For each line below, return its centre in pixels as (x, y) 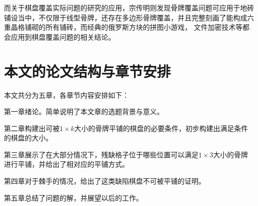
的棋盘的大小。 (28, 138)
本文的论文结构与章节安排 (88, 71)
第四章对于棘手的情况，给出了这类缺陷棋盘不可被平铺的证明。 (105, 181)
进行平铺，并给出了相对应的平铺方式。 (66, 164)
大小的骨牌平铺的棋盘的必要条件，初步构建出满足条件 (161, 128)
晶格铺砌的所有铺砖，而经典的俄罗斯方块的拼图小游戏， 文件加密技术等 (127, 27)
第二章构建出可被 (32, 128)
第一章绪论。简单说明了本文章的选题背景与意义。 (84, 111)
